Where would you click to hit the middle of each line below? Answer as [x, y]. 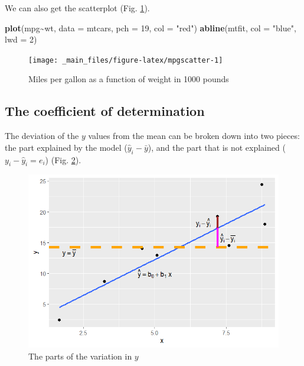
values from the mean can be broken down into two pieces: [194, 136]
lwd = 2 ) [21, 39]
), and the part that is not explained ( [217, 147]
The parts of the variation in [80, 356]
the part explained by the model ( [66, 147]
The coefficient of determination [105, 111]
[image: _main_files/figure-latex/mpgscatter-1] [126, 60]
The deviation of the [42, 136]
